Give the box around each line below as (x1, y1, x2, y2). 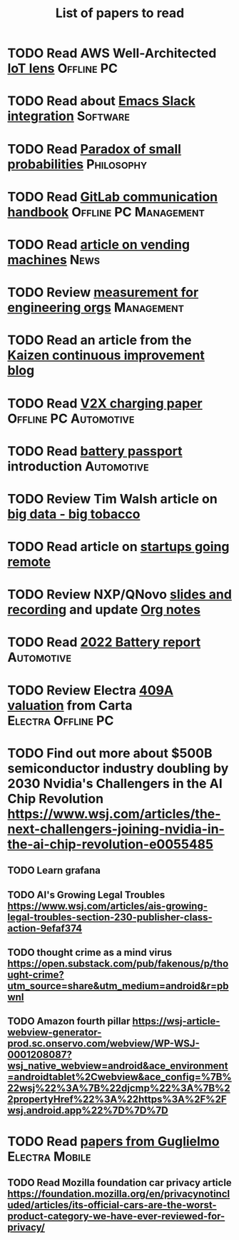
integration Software (7, 109, 131, 124)
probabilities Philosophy (7, 156, 148, 172)
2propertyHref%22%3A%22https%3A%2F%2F (7, 1094, 227, 1106)
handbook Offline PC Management (7, 203, 205, 220)
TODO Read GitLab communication (7, 188, 218, 205)
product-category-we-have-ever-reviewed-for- (7, 1210, 225, 1222)
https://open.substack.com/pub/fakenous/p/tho (7, 957, 229, 969)
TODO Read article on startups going (7, 539, 230, 555)
